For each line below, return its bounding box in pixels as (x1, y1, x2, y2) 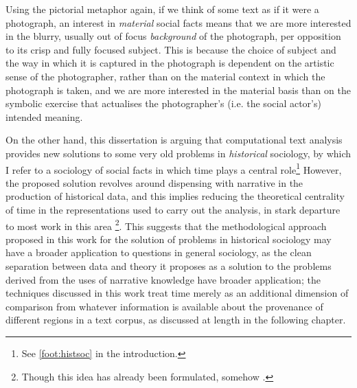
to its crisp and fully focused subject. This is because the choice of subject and (5, 42, 336, 56)
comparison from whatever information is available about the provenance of (5, 299, 323, 313)
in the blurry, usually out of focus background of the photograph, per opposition (5, 29, 341, 43)
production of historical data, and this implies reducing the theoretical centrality (5, 189, 345, 203)
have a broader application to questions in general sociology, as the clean (5, 245, 312, 260)
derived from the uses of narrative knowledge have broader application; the (5, 272, 321, 286)
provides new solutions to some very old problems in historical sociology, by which (5, 146, 352, 160)
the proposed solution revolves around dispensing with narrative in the (5, 175, 303, 190)
